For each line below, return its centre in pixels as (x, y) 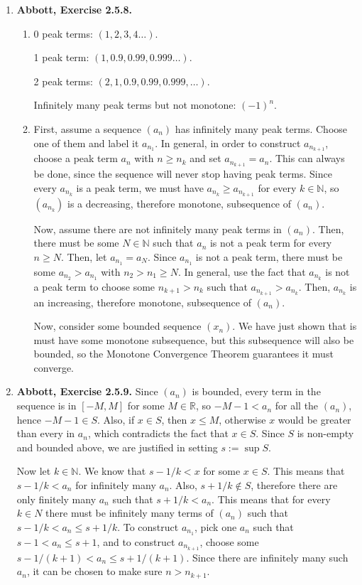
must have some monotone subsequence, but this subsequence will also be (194, 339)
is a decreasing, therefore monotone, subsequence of (180, 203)
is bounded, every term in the (256, 391)
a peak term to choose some (94, 286)
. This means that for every (271, 499)
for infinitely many (116, 485)
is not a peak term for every (271, 243)
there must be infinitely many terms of (130, 513)
